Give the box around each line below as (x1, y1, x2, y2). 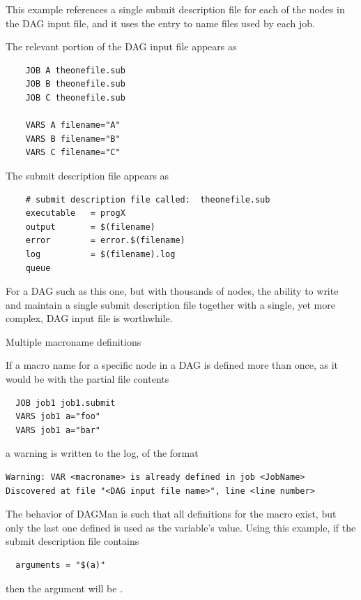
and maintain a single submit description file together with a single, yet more (6, 297, 335, 312)
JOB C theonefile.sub (25, 92, 125, 103)
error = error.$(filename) (25, 235, 185, 246)
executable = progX (25, 208, 125, 219)
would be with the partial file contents (6, 372, 169, 386)
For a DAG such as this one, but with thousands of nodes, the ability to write (6, 284, 339, 298)
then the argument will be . (6, 580, 123, 595)
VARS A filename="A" (25, 120, 121, 131)
